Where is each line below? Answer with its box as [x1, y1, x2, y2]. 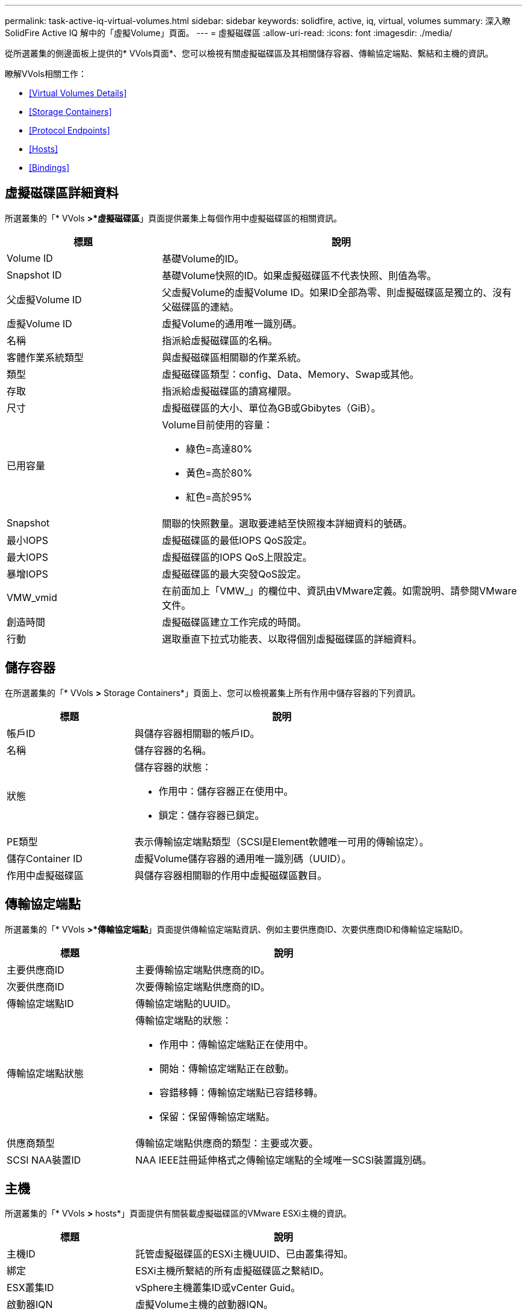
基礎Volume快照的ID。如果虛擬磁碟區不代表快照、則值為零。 [162, 269, 437, 282]
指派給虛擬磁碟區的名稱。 [162, 334, 278, 347]
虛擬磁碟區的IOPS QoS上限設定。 [162, 551, 312, 563]
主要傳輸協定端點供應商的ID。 [135, 963, 270, 976]
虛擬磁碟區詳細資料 [5, 185, 119, 201]
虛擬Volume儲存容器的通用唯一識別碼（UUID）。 [134, 852, 351, 865]
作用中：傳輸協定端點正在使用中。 [159, 1038, 313, 1050]
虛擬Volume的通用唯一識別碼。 [162, 317, 302, 330]
